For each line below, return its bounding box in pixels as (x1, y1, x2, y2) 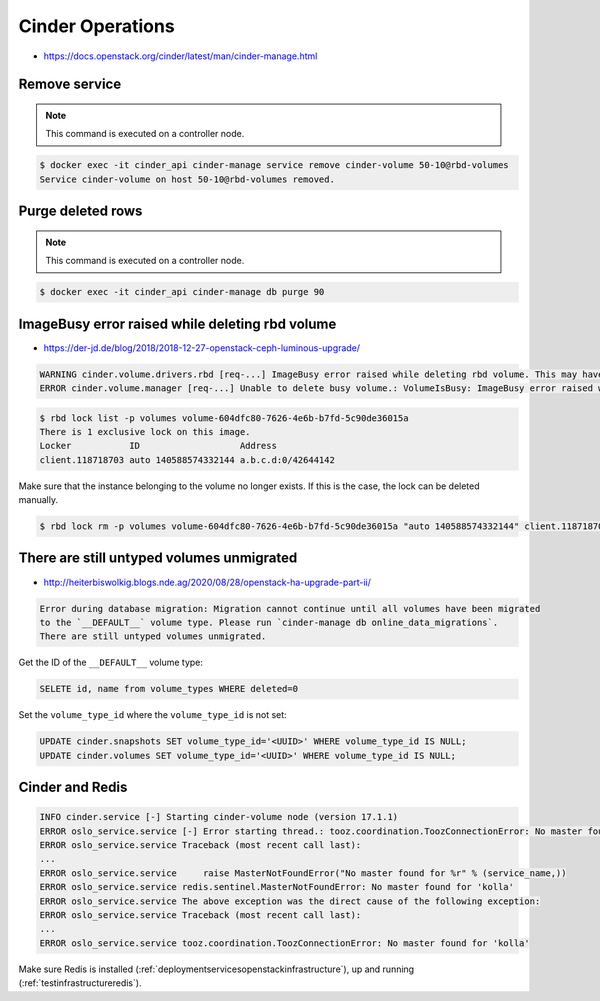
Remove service (18, 76, 122, 93)
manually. (18, 494, 59, 506)
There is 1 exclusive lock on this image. (39, 426, 251, 437)
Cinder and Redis (18, 779, 128, 796)
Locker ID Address (39, 440, 277, 452)
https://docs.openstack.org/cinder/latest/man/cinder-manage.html (43, 50, 318, 62)
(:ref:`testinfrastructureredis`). (18, 977, 142, 989)
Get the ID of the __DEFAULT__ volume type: (18, 656, 204, 669)
